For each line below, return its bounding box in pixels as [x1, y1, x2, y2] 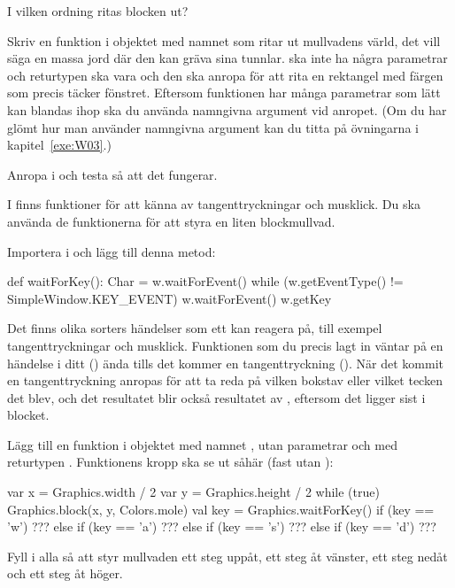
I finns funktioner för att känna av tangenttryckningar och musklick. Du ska [7, 195, 420, 213]
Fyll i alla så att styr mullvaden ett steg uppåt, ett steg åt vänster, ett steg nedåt [7, 546, 448, 565]
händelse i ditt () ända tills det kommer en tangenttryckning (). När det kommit [7, 353, 443, 372]
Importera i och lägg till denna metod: [7, 242, 216, 260]
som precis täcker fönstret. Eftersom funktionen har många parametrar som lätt [7, 83, 441, 102]
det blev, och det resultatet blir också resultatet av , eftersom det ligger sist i [7, 388, 426, 406]
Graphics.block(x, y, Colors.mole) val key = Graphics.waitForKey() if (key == [7, 499, 435, 518]
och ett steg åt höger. [7, 564, 123, 583]
